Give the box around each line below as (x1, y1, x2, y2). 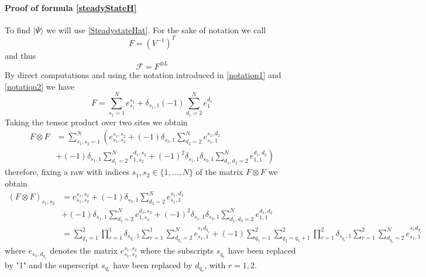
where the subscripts (140, 244, 214, 257)
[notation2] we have (5, 80, 75, 92)
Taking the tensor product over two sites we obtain (5, 115, 188, 128)
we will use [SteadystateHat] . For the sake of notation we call (46, 23, 266, 36)
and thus (5, 49, 36, 61)
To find (5, 23, 30, 36)
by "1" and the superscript (5, 258, 99, 271)
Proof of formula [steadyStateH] (5, 1, 137, 13)
